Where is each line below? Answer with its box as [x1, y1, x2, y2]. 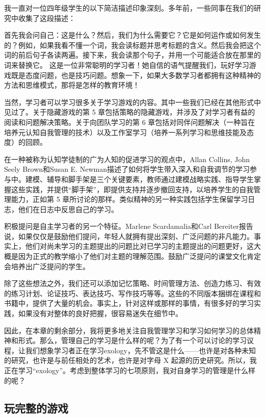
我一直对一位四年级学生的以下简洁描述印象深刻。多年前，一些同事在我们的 [4, 3, 254, 13]
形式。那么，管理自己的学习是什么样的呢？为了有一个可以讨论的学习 [18, 335, 247, 346]
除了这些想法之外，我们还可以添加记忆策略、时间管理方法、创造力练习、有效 [4, 278, 261, 289]
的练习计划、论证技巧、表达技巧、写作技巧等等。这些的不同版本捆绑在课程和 [4, 288, 261, 298]
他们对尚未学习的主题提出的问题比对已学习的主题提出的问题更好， [25, 241, 247, 251]
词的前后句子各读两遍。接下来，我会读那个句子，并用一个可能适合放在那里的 [4, 49, 261, 60]
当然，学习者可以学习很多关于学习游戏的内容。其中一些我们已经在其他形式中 [4, 96, 261, 107]
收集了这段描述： [18, 12, 75, 23]
